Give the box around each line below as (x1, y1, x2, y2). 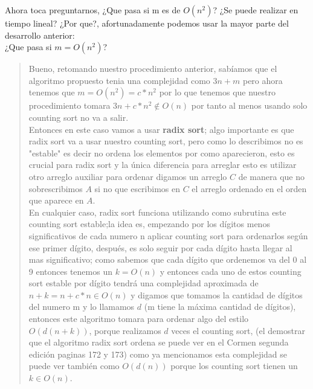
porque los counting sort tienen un (170, 359, 298, 372)
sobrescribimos (28, 182, 83, 194)
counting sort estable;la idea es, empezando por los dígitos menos (28, 217, 270, 230)
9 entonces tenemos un (28, 265, 112, 277)
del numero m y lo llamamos (28, 300, 135, 313)
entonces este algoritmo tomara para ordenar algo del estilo (28, 312, 249, 325)
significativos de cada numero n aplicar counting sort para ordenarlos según (28, 229, 308, 242)
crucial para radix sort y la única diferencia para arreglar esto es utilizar (28, 158, 297, 171)
